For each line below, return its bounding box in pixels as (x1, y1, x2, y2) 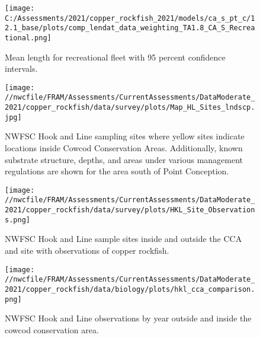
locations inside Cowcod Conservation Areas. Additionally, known (5, 142, 243, 154)
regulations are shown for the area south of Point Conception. (5, 165, 229, 177)
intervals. (5, 62, 38, 75)
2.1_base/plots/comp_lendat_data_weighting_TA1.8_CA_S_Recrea (5, 24, 255, 33)
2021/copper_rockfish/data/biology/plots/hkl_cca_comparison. (5, 285, 255, 294)
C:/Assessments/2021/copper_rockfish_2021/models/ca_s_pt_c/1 (5, 14, 255, 23)
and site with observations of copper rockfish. (5, 244, 169, 257)
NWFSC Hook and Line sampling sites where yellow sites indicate (5, 130, 245, 142)
